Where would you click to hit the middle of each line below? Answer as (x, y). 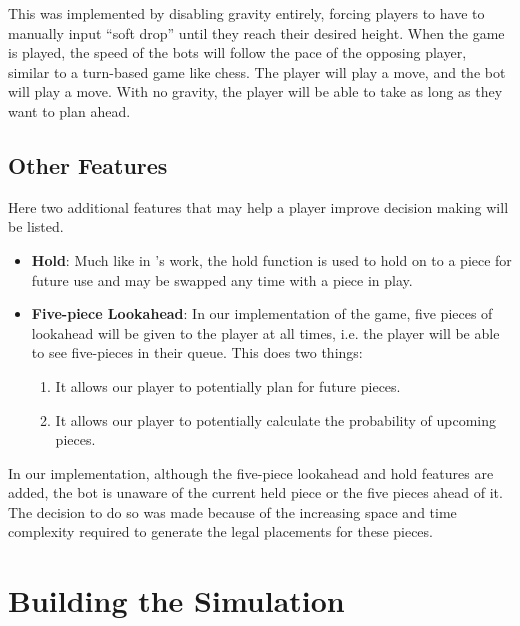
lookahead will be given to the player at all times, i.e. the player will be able (265, 332)
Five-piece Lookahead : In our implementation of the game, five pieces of (262, 313)
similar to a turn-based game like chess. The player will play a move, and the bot (257, 71)
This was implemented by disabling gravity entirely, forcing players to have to (246, 13)
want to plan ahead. (69, 110)
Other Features (88, 164)
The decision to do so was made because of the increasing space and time (232, 511)
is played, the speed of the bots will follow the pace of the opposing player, (237, 52)
